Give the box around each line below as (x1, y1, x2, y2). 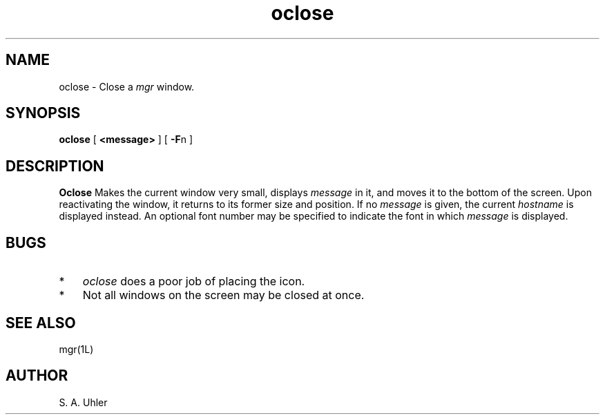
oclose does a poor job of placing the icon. (82, 274, 305, 289)
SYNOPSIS (6, 104, 81, 122)
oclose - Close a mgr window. (59, 80, 195, 93)
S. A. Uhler (59, 396, 108, 408)
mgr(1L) (59, 343, 94, 355)
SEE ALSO (6, 314, 76, 332)
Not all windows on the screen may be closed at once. (82, 288, 365, 303)
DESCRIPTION (6, 157, 104, 175)
